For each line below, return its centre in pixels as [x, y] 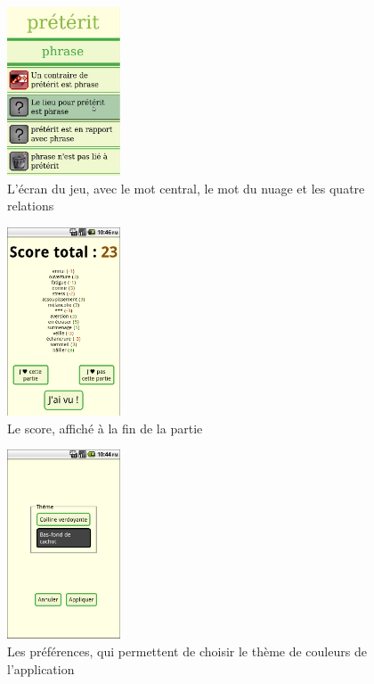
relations [31, 206]
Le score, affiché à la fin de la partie [105, 428]
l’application [41, 668]
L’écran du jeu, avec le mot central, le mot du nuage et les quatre [186, 188]
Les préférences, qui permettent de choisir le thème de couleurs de [187, 651]
